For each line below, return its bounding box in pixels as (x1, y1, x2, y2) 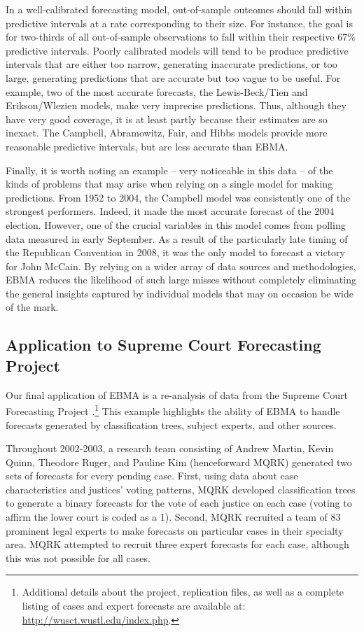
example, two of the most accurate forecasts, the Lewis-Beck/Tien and (6, 84, 308, 99)
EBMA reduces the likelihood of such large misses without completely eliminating (6, 272, 356, 287)
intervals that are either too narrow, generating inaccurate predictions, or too (6, 57, 337, 71)
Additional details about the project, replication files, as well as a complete (22, 584, 344, 599)
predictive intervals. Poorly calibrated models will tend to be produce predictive (6, 43, 349, 57)
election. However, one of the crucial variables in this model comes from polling (6, 217, 346, 232)
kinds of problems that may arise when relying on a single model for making (6, 176, 333, 191)
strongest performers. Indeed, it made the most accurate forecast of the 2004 (6, 204, 335, 218)
